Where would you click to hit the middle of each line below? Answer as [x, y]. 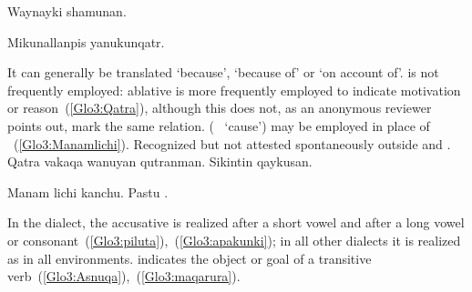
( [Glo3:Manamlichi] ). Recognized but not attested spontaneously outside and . [232, 143]
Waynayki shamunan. [67, 11]
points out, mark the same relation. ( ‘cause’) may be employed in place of [219, 125]
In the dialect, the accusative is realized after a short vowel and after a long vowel [236, 222]
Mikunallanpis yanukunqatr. [86, 41]
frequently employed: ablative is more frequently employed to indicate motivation [234, 90]
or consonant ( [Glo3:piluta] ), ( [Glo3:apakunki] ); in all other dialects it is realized [234, 240]
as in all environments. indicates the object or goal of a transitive [190, 258]
